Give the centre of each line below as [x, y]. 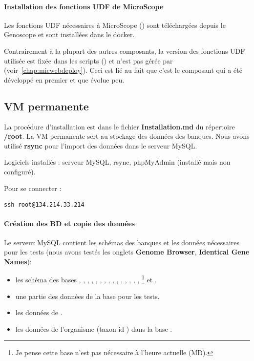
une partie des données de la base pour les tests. [87, 296]
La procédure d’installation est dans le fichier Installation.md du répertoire [119, 126]
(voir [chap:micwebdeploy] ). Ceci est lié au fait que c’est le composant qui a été [123, 70]
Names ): [18, 261]
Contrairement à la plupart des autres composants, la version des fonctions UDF [125, 51]
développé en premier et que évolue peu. [64, 79]
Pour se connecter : [33, 188]
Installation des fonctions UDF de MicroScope [84, 6]
